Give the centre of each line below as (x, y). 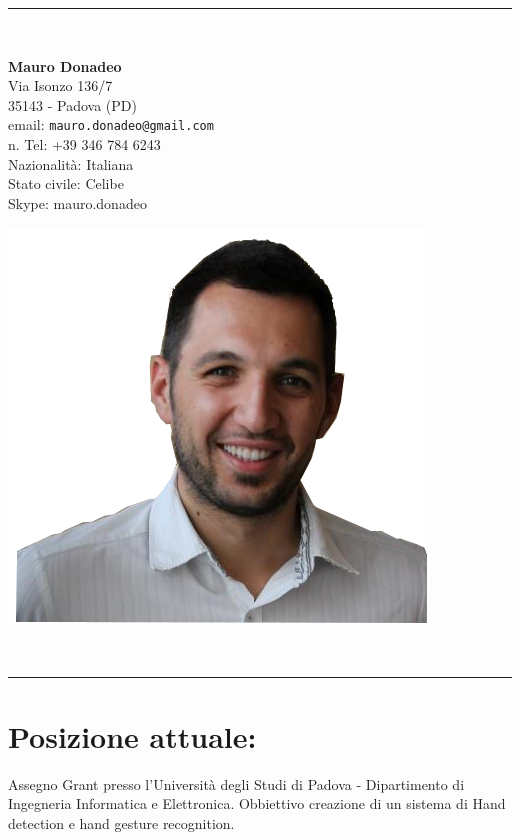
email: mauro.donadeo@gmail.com (111, 124)
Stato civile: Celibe (66, 183)
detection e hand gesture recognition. (121, 822)
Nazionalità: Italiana (71, 163)
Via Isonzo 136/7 (60, 85)
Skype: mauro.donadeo (77, 202)
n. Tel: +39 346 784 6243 (84, 144)
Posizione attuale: (132, 735)
